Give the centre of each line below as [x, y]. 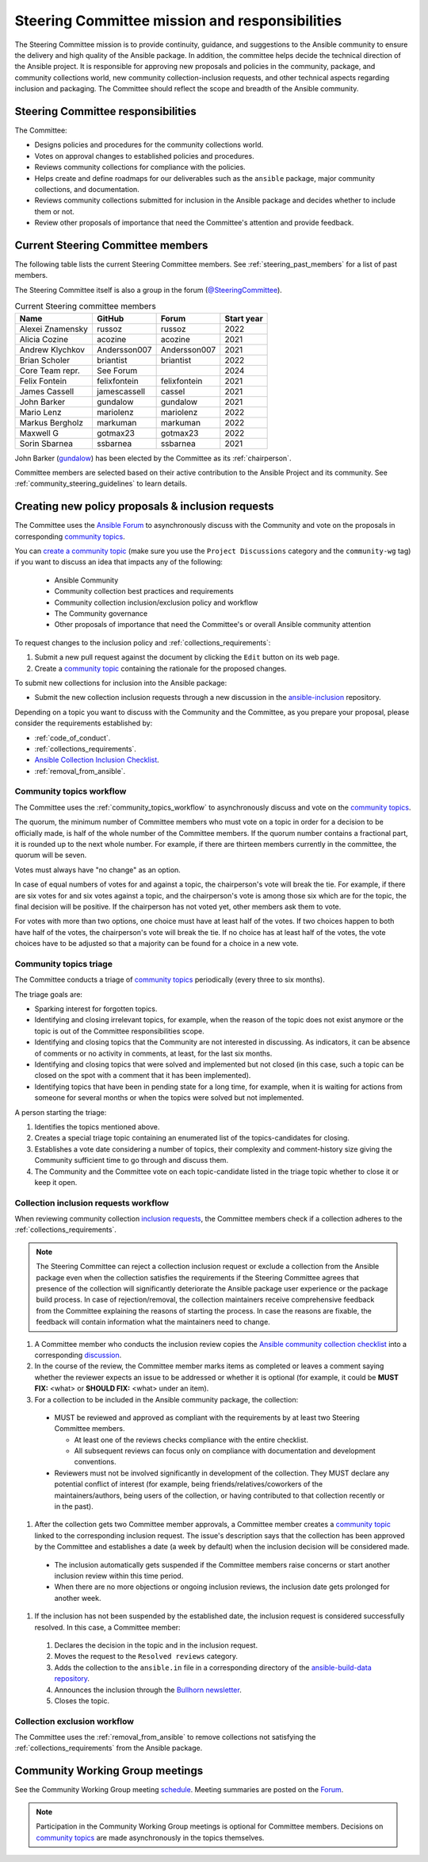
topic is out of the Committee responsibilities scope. [120, 1031]
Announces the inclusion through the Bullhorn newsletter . [148, 1690]
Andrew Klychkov [52, 349]
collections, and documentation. [87, 189]
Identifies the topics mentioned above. [97, 1126]
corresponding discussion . [78, 1355]
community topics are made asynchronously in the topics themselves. [150, 1837]
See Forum [117, 371]
